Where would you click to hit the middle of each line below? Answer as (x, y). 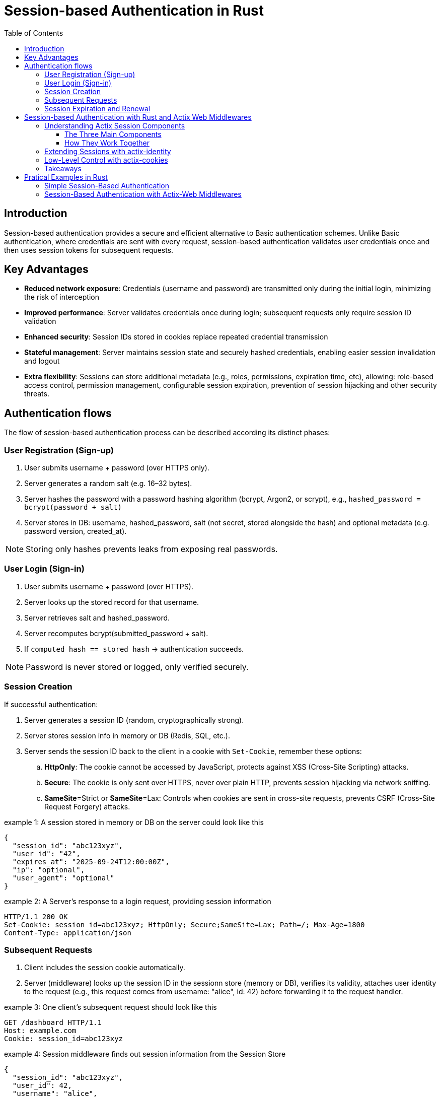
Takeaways (63, 168)
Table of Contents (34, 33)
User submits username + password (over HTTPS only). (117, 468)
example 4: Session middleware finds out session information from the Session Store (145, 1054)
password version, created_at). (76, 531)
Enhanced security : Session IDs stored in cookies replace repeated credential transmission (176, 337)
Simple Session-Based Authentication (107, 185)
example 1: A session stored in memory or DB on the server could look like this (134, 822)
